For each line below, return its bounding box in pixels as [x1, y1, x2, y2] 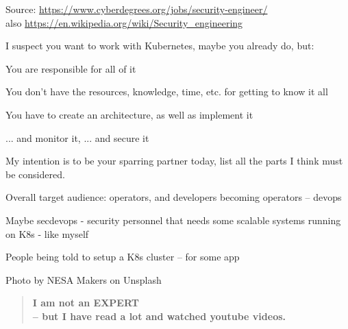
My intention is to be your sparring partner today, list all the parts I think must [5, 154, 343, 168]
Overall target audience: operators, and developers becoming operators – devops [5, 190, 342, 204]
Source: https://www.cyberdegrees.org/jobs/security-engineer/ [5, 2, 268, 16]
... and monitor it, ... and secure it [5, 130, 149, 145]
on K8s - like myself [5, 226, 89, 241]
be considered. [5, 167, 65, 181]
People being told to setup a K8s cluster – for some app [5, 249, 240, 264]
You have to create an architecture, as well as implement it [5, 107, 253, 121]
